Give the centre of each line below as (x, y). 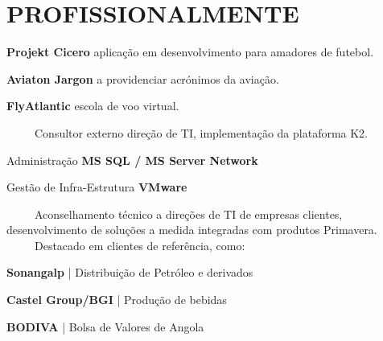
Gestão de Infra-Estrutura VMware (97, 187)
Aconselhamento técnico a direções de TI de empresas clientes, (188, 214)
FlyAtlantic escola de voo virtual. (93, 106)
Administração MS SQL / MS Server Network (132, 160)
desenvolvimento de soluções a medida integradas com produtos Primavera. (192, 230)
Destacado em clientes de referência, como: (140, 245)
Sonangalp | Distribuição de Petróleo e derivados (130, 272)
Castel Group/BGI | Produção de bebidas (117, 300)
